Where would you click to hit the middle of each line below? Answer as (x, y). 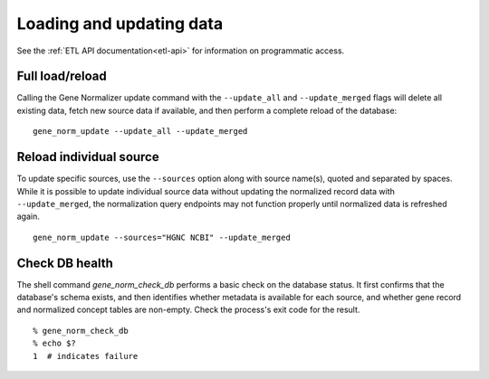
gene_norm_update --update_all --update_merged (140, 132)
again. (29, 216)
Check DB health (65, 263)
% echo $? (54, 343)
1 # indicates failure (86, 356)
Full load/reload (62, 76)
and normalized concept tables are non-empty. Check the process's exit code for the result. (188, 310)
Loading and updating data (120, 24)
